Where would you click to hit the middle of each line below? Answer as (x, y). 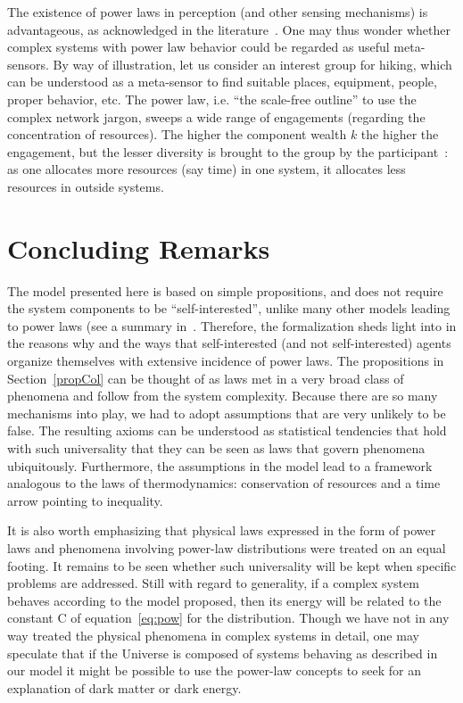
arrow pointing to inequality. (85, 500)
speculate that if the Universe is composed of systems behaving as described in (223, 653)
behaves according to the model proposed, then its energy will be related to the (224, 600)
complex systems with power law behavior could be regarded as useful (198, 47)
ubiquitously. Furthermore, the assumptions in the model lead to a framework (220, 465)
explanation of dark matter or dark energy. (124, 687)
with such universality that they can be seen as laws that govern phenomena (216, 448)
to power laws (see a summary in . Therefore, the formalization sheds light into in (232, 325)
